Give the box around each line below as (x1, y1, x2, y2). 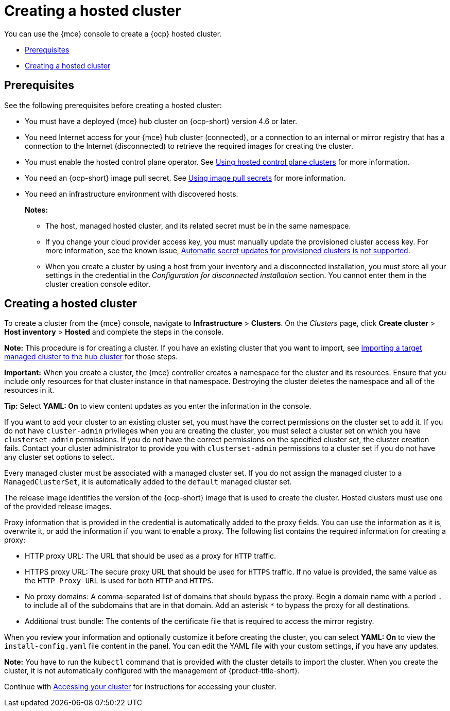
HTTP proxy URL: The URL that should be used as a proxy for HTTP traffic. (25, 551, 276, 561)
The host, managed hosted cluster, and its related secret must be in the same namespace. (45, 221, 351, 230)
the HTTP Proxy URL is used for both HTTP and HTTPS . (25, 576, 214, 585)
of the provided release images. (4, 502, 112, 511)
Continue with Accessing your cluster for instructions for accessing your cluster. (4, 682, 276, 691)
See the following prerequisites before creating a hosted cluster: (4, 100, 222, 110)
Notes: (25, 205, 48, 214)
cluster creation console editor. (45, 279, 150, 288)
